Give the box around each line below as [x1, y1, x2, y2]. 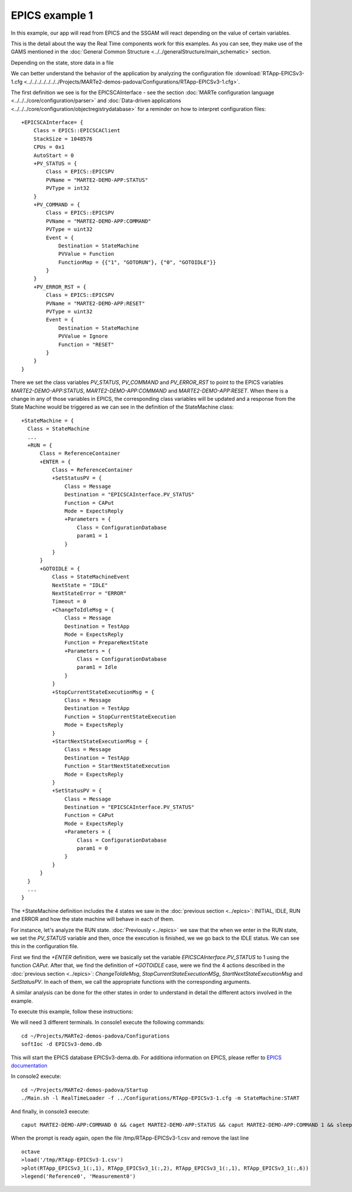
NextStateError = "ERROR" [52, 590, 127, 597]
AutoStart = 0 [33, 152, 75, 159]
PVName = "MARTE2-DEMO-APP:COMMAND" [46, 217, 152, 225]
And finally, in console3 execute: [11, 1108, 90, 1115]
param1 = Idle [76, 664, 117, 671]
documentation [11, 1062, 48, 1069]
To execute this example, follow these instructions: [11, 1008, 133, 1015]
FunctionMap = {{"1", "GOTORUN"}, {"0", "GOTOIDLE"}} [58, 259, 216, 266]
